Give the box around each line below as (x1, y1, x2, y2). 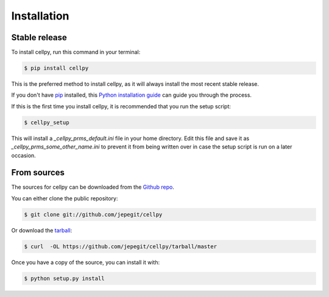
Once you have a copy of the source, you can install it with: (11, 259, 160, 266)
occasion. (11, 152, 36, 159)
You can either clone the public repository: (11, 195, 118, 202)
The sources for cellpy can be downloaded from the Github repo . (11, 183, 175, 191)
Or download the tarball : (11, 226, 73, 234)
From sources (11, 167, 65, 178)
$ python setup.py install (24, 274, 105, 282)
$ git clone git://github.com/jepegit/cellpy (24, 211, 163, 218)
